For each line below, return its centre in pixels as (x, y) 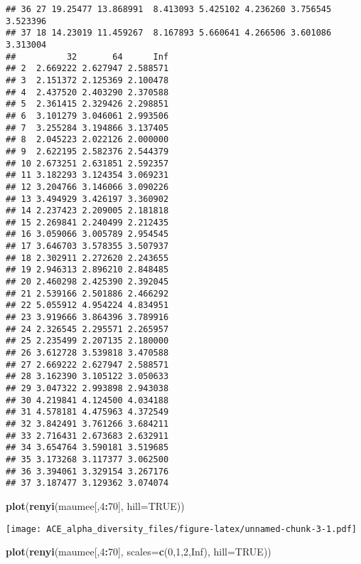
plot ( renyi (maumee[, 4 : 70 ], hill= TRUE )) (95, 505)
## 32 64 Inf (87, 57)
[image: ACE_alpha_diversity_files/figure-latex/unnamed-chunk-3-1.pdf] (181, 529)
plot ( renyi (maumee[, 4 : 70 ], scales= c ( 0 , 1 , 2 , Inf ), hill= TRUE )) (139, 552)
